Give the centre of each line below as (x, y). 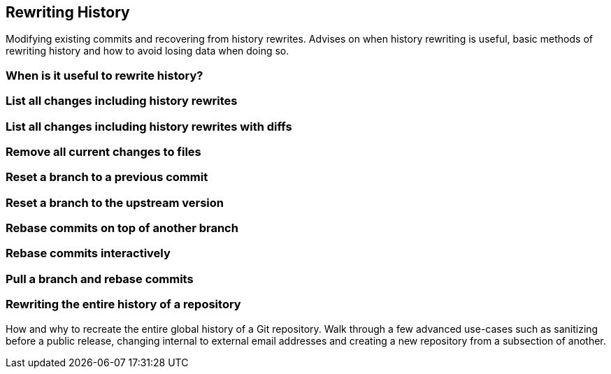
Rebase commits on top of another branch (122, 228)
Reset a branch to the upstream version (115, 202)
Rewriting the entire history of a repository (123, 304)
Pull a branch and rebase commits (100, 279)
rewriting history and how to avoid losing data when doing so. (148, 51)
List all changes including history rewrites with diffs (149, 126)
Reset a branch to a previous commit (107, 177)
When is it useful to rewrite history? (105, 75)
